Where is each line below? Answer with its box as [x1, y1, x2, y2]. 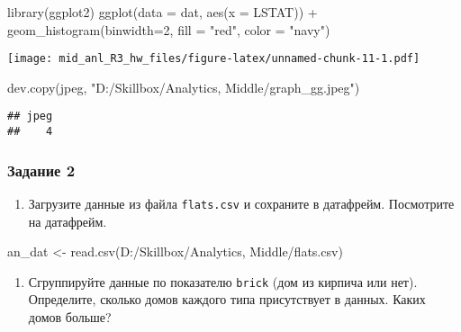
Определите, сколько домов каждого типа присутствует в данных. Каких [28, 290, 426, 309]
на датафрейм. [28, 211, 107, 230]
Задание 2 [7, 158, 76, 181]
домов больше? [28, 308, 112, 327]
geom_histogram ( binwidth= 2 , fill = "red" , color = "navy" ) [7, 20, 330, 39]
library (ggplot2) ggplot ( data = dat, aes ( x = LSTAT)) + [7, 3, 318, 21]
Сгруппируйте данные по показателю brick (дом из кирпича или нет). [28, 272, 418, 291]
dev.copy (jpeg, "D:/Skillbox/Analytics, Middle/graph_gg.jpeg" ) [7, 77, 360, 96]
